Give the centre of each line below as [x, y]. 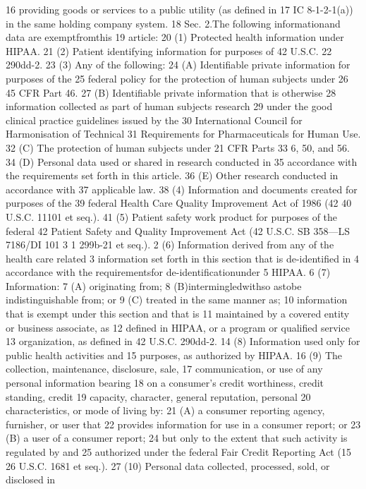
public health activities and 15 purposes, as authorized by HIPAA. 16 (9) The [174, 355]
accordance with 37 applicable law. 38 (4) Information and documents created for [182, 189]
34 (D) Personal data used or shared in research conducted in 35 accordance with [182, 161]
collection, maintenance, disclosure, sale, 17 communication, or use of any [164, 369]
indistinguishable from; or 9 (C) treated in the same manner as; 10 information [177, 300]
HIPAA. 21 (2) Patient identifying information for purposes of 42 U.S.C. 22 [169, 50]
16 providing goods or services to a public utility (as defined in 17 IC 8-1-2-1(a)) [179, 9]
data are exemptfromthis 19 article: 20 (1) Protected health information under [175, 37]
